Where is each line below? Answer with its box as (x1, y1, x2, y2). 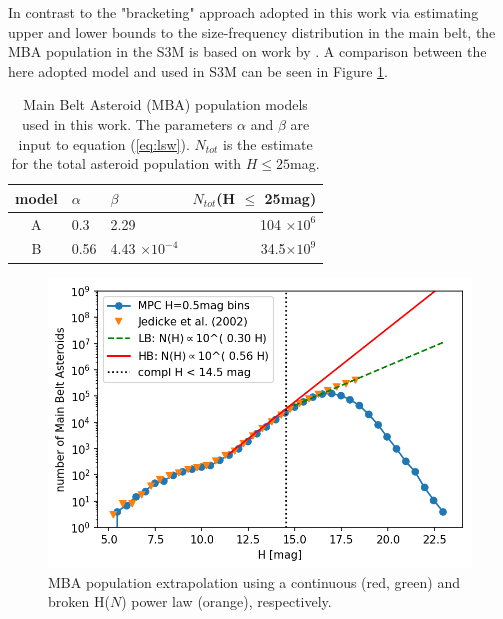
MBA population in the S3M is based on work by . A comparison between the (8, 41, 487, 62)
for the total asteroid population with (11, 153, 242, 174)
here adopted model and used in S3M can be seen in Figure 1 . (8, 60, 389, 81)
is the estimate (223, 133, 313, 154)
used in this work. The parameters (22, 113, 233, 134)
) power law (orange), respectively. (121, 591, 332, 612)
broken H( (48, 591, 110, 612)
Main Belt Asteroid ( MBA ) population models (23, 94, 308, 115)
